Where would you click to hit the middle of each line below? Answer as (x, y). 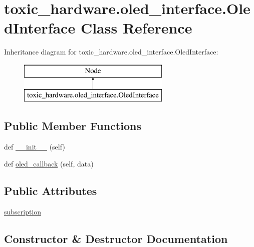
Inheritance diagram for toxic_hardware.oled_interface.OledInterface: (111, 52)
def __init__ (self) (35, 147)
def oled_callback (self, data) (49, 163)
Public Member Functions (73, 126)
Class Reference (136, 28)
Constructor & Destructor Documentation (116, 238)
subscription (23, 211)
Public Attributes (51, 190)
